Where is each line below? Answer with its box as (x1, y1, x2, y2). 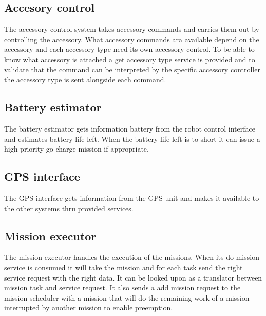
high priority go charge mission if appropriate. (4, 143, 149, 154)
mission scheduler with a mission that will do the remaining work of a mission (4, 292, 250, 303)
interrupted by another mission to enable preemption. (4, 302, 173, 313)
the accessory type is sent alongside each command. (4, 74, 166, 85)
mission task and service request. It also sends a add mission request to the (4, 282, 241, 293)
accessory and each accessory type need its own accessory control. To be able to (4, 44, 255, 54)
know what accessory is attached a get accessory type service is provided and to (4, 53, 255, 64)
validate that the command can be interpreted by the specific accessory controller (4, 64, 260, 75)
